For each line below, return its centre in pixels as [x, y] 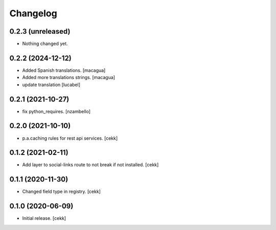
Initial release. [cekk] [44, 218]
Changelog [33, 13]
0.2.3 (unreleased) [40, 31]
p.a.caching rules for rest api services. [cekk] [70, 138]
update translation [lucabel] [51, 85]
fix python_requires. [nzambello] [56, 111]
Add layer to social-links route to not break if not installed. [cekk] [90, 165]
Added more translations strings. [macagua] [68, 78]
